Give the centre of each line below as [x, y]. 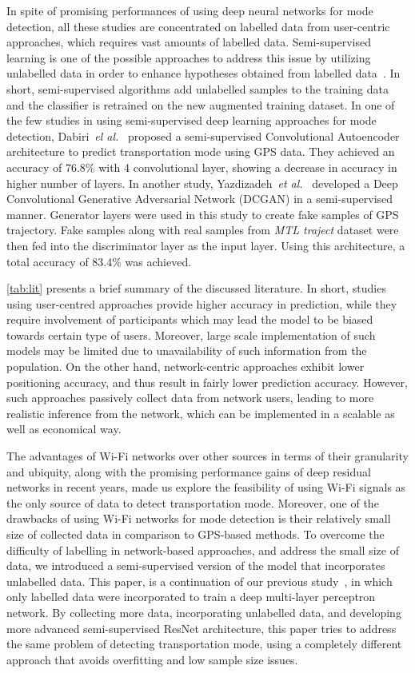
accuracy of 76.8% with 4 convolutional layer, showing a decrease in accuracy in [202, 167]
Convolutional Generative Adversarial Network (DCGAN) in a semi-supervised [200, 199]
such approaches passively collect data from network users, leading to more [190, 398]
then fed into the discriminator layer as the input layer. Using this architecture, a [206, 245]
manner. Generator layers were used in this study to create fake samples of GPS [203, 214]
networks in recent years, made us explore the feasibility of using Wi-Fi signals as [206, 487]
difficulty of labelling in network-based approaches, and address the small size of [203, 550]
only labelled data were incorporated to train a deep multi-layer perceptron [191, 597]
